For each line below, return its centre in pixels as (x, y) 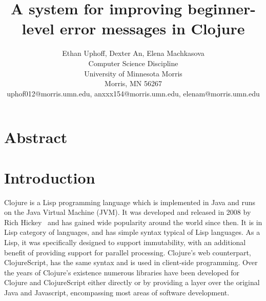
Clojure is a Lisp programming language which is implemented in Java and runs (130, 202)
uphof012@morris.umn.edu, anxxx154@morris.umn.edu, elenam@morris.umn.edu (133, 93)
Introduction (50, 177)
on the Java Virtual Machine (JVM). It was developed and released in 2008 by (128, 212)
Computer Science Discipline (133, 63)
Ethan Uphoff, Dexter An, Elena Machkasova (133, 53)
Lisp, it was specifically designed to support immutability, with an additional (125, 242)
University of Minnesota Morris (133, 73)
